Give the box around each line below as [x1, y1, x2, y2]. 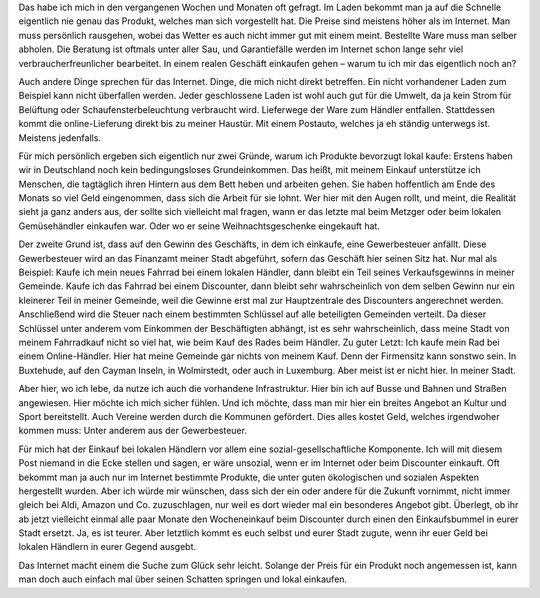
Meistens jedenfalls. [18, 131, 102, 144]
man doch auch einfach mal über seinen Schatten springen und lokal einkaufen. [18, 573, 348, 585]
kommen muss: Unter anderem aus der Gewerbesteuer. [18, 425, 247, 437]
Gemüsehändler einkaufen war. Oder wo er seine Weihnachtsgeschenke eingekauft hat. [18, 220, 380, 232]
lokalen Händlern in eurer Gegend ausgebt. [18, 541, 197, 553]
